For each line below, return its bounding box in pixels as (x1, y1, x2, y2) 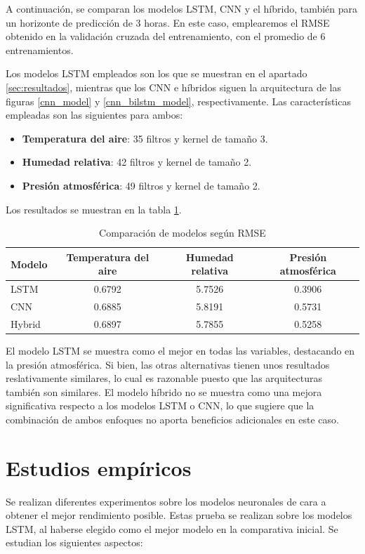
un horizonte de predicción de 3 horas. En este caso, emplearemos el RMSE (6, 15, 330, 29)
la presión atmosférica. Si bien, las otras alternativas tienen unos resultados (6, 357, 330, 371)
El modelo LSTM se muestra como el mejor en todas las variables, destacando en (6, 343, 355, 357)
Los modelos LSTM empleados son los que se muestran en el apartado (6, 66, 307, 81)
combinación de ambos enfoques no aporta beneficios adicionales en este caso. (6, 411, 339, 426)
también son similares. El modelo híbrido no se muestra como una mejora (6, 384, 322, 399)
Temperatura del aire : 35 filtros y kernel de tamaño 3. (22, 131, 268, 145)
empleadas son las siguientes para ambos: (6, 107, 183, 122)
